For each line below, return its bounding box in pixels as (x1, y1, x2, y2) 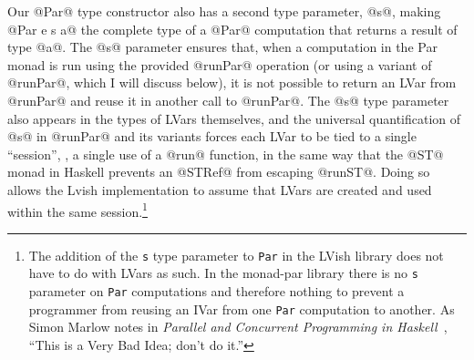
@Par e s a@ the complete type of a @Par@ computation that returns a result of (7, 19, 458, 38)
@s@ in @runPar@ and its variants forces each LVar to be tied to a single (7, 127, 417, 146)
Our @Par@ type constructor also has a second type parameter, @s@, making (7, 2, 441, 20)
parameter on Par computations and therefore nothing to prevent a (28, 282, 405, 301)
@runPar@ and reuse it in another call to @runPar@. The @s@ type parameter (7, 90, 449, 109)
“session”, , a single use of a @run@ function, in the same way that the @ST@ (7, 144, 444, 163)
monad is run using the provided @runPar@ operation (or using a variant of (7, 55, 432, 74)
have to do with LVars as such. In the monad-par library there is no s (28, 263, 418, 283)
